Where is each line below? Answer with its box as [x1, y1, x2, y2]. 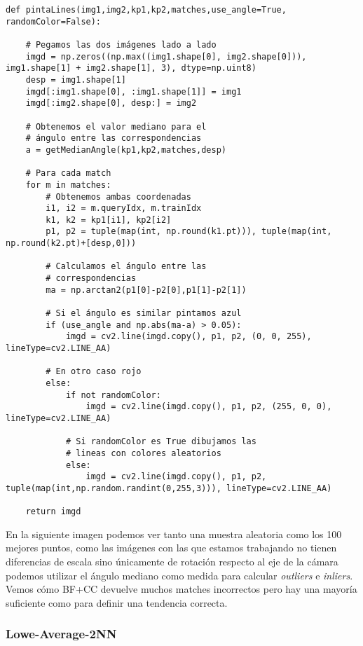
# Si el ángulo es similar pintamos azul [46, 308, 242, 319]
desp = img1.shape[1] [25, 74, 126, 85]
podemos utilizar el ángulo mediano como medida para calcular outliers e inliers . [6, 568, 353, 582]
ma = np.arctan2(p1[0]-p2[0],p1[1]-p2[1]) [46, 284, 247, 295]
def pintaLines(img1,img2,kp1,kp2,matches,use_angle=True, [6, 5, 287, 15]
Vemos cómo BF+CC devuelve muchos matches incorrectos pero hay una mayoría [6, 582, 357, 596]
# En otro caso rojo [46, 366, 142, 377]
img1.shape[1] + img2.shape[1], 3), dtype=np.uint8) [6, 63, 256, 74]
